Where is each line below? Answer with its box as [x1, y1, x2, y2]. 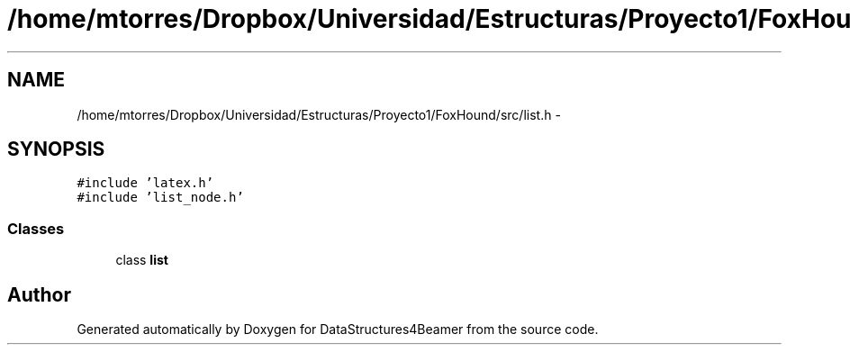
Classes [7, 219, 65, 238]
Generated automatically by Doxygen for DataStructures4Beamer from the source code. [77, 321, 599, 338]
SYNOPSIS [7, 138, 105, 161]
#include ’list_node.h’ [77, 190, 244, 205]
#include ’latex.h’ [77, 176, 214, 191]
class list [115, 252, 168, 268]
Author [7, 283, 71, 306]
